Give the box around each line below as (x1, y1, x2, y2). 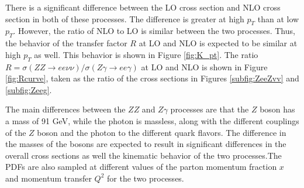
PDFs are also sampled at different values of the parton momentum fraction (5, 160, 277, 173)
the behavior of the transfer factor (5, 37, 127, 49)
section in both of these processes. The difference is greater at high (5, 12, 244, 25)
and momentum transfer (5, 172, 92, 184)
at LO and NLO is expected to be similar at (139, 37, 298, 49)
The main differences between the (5, 103, 126, 115)
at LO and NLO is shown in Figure (141, 60, 268, 73)
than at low (257, 12, 299, 25)
